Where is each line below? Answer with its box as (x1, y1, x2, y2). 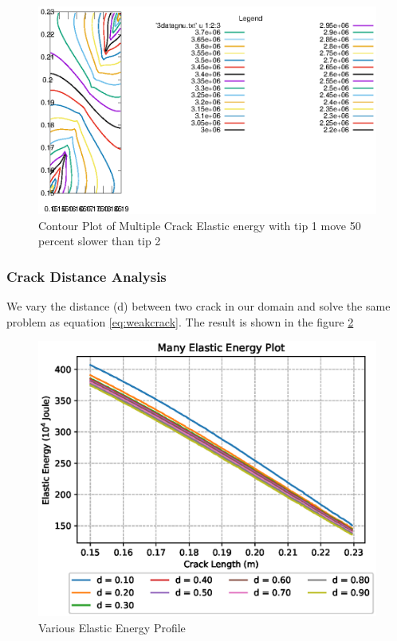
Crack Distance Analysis (6, 266, 167, 286)
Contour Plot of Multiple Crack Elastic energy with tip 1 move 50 (38, 217, 361, 233)
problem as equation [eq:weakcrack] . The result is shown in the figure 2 (6, 313, 354, 330)
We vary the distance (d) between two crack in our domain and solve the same (6, 298, 391, 315)
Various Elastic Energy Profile (38, 619, 186, 635)
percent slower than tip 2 (38, 233, 161, 249)
